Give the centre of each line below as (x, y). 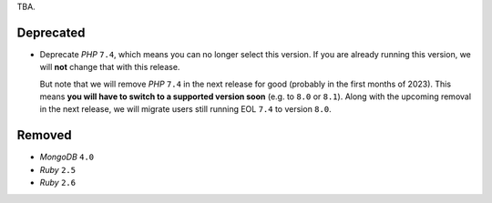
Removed (44, 135)
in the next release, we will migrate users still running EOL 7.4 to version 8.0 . (185, 109)
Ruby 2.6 (58, 183)
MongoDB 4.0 (67, 157)
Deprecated (51, 32)
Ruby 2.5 (58, 169)
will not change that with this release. (110, 67)
